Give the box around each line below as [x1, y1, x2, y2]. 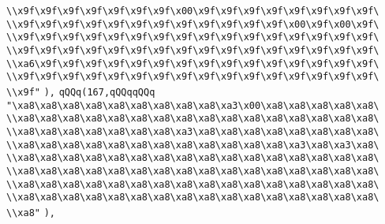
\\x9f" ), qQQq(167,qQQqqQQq [6, 86, 155, 98]
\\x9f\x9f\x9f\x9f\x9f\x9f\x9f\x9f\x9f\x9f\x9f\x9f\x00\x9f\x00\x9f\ [6, 18, 379, 30]
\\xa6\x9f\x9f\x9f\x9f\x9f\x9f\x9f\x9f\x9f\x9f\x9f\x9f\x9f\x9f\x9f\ [6, 58, 379, 69]
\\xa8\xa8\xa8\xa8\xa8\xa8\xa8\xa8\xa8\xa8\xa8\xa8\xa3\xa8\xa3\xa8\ [6, 139, 379, 151]
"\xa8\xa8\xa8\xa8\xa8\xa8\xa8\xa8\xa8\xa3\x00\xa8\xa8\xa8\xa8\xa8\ [6, 99, 379, 111]
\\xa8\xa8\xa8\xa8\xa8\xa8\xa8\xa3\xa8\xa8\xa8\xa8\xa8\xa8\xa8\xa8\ [6, 125, 379, 137]
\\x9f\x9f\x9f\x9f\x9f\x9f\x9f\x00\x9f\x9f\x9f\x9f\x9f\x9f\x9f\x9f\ [6, 6, 379, 17]
